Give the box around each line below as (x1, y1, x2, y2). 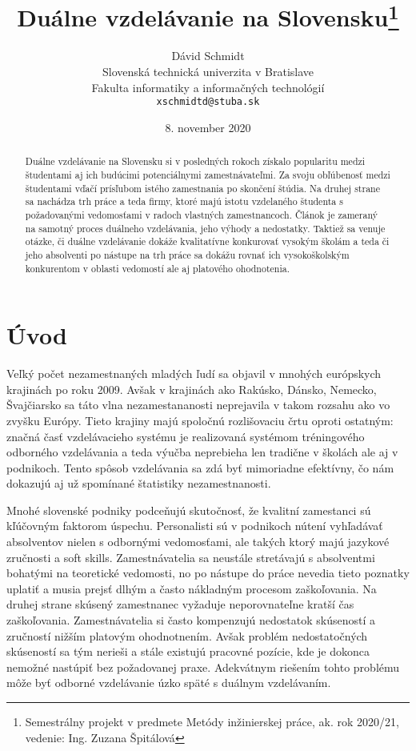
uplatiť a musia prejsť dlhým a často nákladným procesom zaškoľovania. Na (6, 580, 377, 596)
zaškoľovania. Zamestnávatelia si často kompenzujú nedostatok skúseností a (6, 612, 376, 629)
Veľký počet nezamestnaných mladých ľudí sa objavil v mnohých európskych (6, 365, 382, 382)
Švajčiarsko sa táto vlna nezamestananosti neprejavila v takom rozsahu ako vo (6, 396, 390, 413)
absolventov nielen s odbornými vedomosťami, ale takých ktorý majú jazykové (6, 533, 390, 550)
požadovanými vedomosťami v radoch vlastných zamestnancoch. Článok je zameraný (25, 207, 378, 221)
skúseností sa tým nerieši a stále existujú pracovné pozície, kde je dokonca (6, 643, 370, 660)
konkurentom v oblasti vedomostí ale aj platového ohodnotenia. (25, 261, 290, 275)
